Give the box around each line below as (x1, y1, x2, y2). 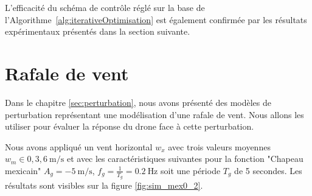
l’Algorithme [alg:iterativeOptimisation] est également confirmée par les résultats (5, 13, 307, 26)
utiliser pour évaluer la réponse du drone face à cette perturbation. (5, 120, 254, 133)
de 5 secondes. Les (234, 164, 302, 177)
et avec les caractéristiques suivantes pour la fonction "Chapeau (66, 152, 303, 165)
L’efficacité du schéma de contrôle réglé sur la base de (5, 1, 205, 13)
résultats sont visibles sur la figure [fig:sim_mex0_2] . (5, 179, 203, 192)
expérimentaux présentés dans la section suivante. (5, 25, 190, 38)
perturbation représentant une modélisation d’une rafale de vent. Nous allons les (5, 108, 304, 121)
